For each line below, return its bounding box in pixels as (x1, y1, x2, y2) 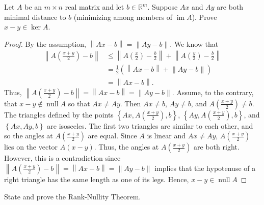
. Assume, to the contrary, (172, 86, 254, 97)
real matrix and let (65, 2, 124, 12)
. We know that (170, 38, 219, 49)
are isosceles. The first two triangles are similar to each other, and (47, 120, 253, 131)
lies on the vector (4, 141, 58, 152)
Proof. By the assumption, (4, 38, 86, 49)
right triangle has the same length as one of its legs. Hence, (4, 173, 189, 184)
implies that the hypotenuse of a (154, 162, 256, 173)
